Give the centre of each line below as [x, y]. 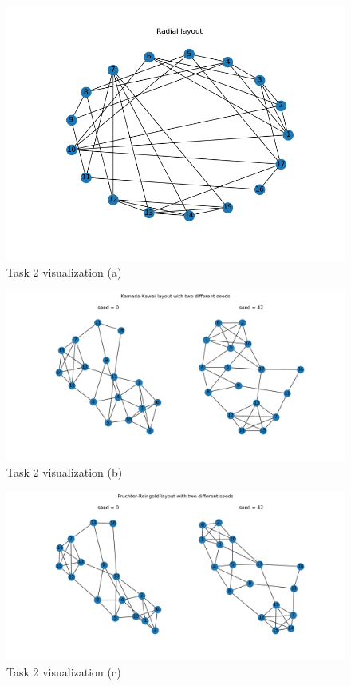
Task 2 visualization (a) [64, 271]
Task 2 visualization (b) [65, 471]
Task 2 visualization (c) [64, 671]
